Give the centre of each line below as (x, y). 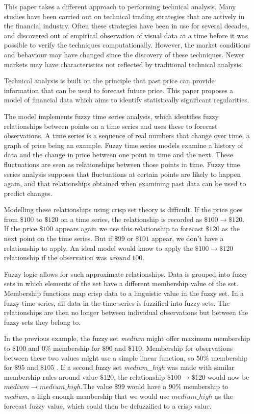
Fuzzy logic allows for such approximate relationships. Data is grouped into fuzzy (126, 274)
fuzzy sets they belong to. (42, 322)
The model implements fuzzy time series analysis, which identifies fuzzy (111, 116)
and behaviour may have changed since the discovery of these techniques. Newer (124, 54)
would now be (228, 377)
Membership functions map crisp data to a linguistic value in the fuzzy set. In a (124, 293)
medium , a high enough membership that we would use (87, 396)
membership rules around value (51, 377)
